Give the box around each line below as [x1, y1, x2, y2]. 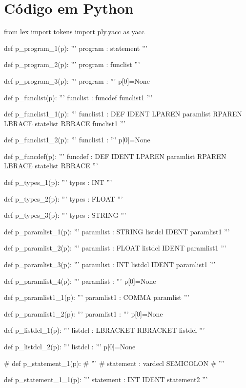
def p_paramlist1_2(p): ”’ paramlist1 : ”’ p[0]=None [4, 308, 163, 319]
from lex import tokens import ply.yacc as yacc [4, 26, 145, 37]
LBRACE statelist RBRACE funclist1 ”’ [4, 118, 126, 128]
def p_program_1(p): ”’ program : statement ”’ [4, 43, 148, 53]
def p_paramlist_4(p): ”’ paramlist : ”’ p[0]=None [4, 275, 156, 286]
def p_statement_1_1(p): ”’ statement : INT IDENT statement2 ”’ [4, 374, 208, 385]
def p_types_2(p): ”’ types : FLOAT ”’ [4, 193, 123, 204]
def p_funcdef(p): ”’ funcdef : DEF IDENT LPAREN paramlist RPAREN [4, 151, 226, 161]
